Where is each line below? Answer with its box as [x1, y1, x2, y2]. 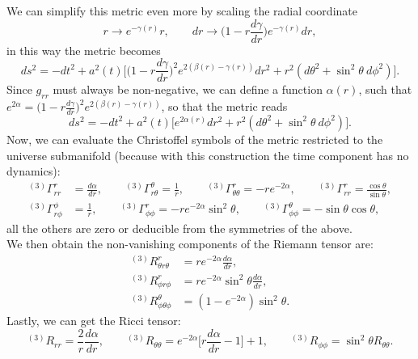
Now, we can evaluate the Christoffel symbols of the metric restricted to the [6, 130, 383, 147]
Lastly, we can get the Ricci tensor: [6, 312, 181, 329]
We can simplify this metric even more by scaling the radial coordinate [6, 2, 357, 19]
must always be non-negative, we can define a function [53, 81, 323, 98]
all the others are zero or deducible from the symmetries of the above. [6, 219, 353, 236]
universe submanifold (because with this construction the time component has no [6, 146, 409, 163]
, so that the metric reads [161, 98, 288, 115]
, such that [358, 81, 412, 98]
